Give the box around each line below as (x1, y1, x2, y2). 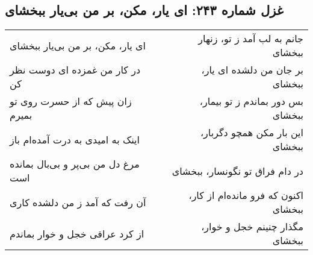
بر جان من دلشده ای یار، (201, 63, 303, 77)
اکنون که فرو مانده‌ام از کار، (188, 188, 303, 203)
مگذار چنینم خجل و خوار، (201, 219, 303, 234)
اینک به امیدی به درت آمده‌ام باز (10, 132, 140, 146)
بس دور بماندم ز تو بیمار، (199, 94, 303, 109)
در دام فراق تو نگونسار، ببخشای (172, 163, 303, 178)
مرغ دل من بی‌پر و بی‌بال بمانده (10, 157, 140, 171)
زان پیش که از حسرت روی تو (10, 94, 132, 109)
